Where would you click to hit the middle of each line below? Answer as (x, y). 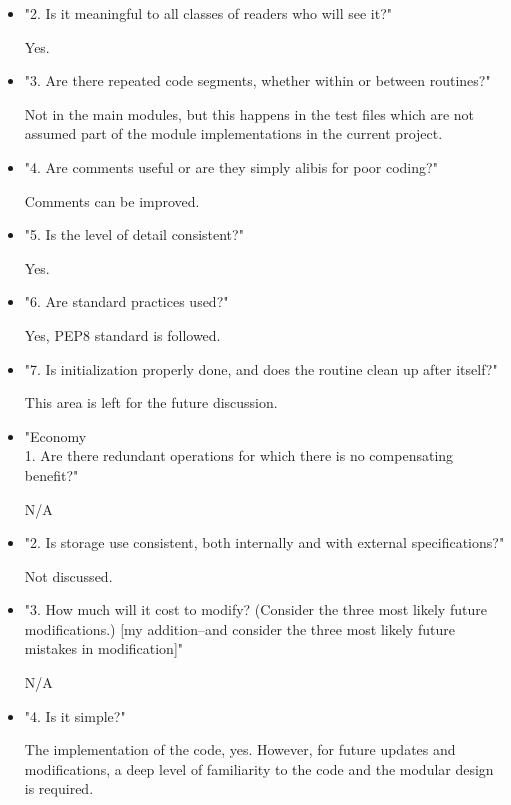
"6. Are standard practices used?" (126, 301)
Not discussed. (68, 575)
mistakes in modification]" (104, 648)
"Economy (55, 435)
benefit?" (51, 474)
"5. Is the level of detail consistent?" (134, 234)
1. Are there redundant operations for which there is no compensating (239, 455)
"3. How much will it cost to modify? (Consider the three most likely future (255, 609)
